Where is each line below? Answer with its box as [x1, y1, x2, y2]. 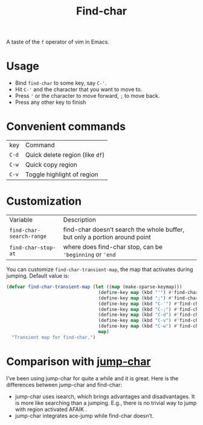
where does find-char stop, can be [63, 243, 163, 251]
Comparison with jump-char [6, 354, 151, 368]
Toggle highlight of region [25, 170, 98, 179]
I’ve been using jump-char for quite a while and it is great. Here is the [6, 374, 179, 382]
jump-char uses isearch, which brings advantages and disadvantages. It [14, 392, 195, 400]
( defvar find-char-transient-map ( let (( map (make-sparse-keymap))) [6, 284, 182, 290]
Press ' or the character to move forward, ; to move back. [14, 92, 160, 100]
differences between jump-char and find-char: [6, 381, 122, 388]
